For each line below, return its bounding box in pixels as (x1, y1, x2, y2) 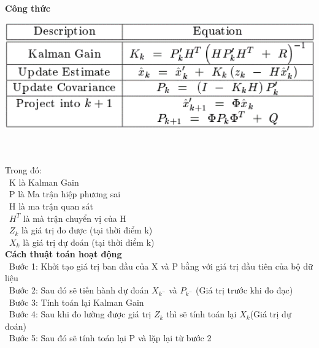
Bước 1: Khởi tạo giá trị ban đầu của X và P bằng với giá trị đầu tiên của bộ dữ (9, 259, 313, 272)
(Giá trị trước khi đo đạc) (196, 284, 293, 297)
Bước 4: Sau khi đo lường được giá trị (9, 308, 152, 320)
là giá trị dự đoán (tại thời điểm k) (23, 235, 155, 248)
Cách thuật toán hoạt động (5, 248, 122, 260)
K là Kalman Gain (9, 175, 79, 188)
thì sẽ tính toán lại (166, 308, 237, 320)
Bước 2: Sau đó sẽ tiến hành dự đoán (9, 284, 149, 297)
